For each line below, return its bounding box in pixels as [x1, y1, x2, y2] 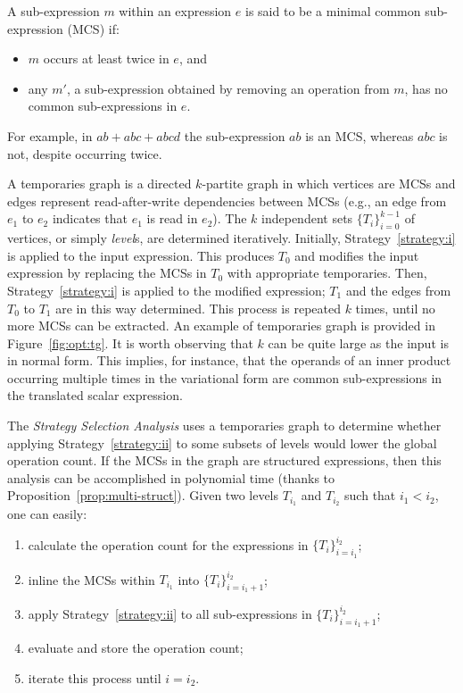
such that [344, 486, 396, 505]
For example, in [7, 126, 93, 145]
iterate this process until [28, 668, 161, 687]
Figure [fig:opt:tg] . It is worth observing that [7, 333, 253, 352]
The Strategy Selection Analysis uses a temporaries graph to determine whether [7, 416, 442, 435]
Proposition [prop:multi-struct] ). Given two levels [7, 486, 279, 505]
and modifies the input [294, 246, 419, 264]
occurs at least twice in [43, 49, 169, 68]
